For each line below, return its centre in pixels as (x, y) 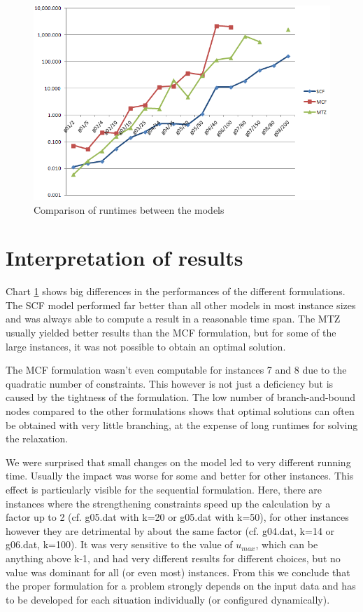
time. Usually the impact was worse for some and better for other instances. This (180, 476)
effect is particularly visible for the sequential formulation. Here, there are (164, 489)
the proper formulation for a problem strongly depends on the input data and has (181, 586)
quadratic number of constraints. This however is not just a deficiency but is (170, 383)
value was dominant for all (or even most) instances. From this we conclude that (178, 572)
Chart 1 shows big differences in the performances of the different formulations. (176, 291)
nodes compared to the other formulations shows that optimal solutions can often (180, 410)
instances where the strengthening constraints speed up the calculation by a (168, 503)
